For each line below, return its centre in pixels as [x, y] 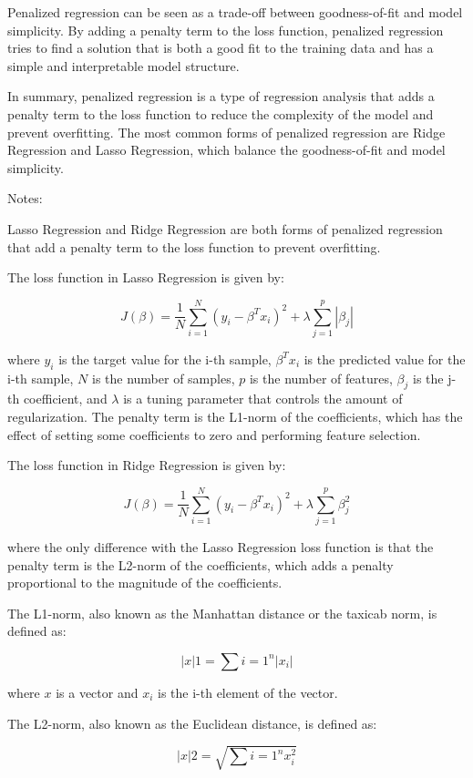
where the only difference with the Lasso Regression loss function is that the [221, 546]
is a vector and [97, 692]
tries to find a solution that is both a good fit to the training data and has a [221, 48]
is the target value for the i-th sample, [165, 358]
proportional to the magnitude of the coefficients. [145, 583]
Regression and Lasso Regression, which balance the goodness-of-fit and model [226, 150]
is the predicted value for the [385, 358]
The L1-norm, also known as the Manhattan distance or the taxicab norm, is [222, 613]
